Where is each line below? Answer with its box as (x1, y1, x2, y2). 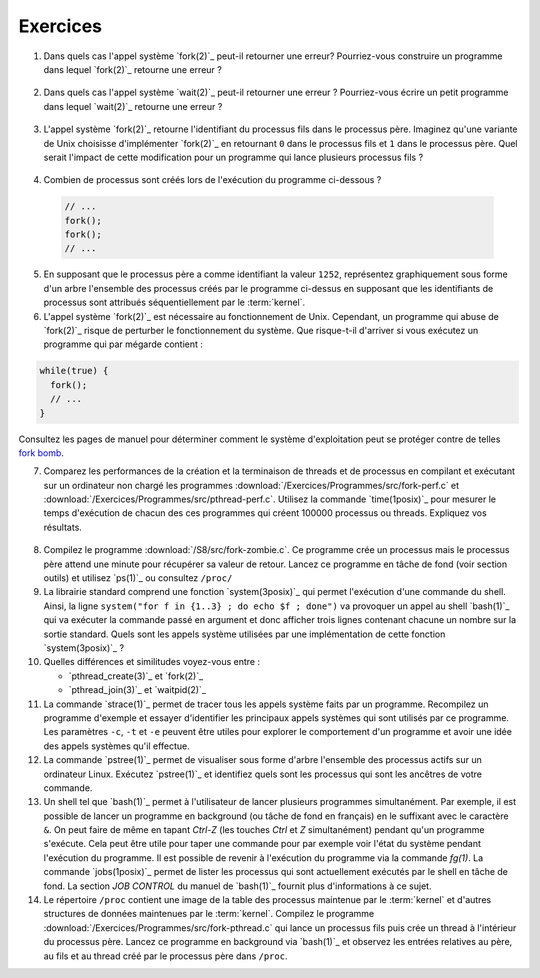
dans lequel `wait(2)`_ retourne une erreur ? (43, 100, 223, 112)
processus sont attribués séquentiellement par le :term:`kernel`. (43, 296, 306, 309)
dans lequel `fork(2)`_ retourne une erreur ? (43, 63, 222, 75)
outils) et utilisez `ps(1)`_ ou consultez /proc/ (43, 572, 233, 584)
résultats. (43, 521, 82, 533)
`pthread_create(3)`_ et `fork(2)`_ (68, 670, 204, 682)
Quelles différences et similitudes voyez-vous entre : (43, 656, 260, 668)
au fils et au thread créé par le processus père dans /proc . (43, 950, 288, 962)
